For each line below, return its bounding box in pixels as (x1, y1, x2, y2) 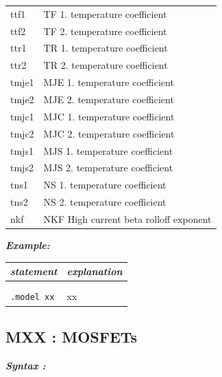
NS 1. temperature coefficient (43, 177, 166, 192)
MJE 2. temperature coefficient (43, 91, 174, 106)
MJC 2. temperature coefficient (43, 126, 175, 140)
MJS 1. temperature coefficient (43, 143, 173, 158)
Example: (5, 237, 50, 252)
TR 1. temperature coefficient (43, 41, 168, 55)
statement (10, 264, 58, 279)
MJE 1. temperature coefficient (43, 75, 174, 89)
